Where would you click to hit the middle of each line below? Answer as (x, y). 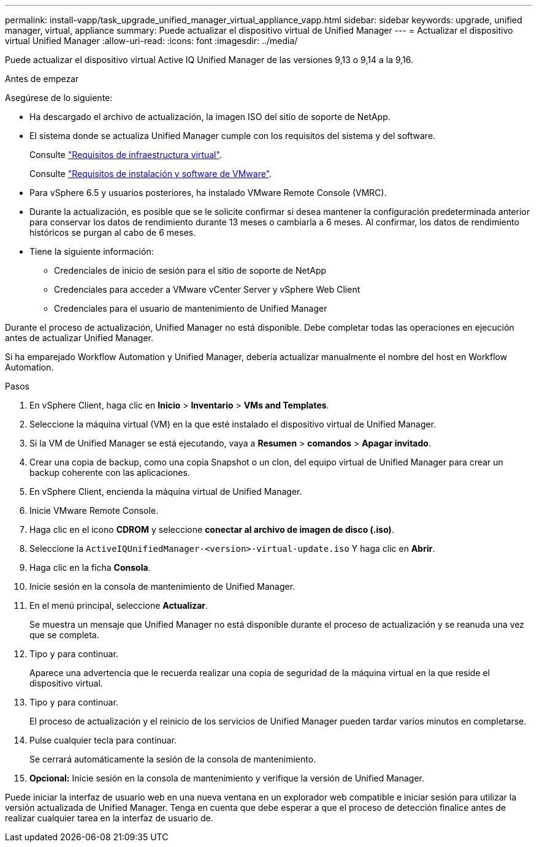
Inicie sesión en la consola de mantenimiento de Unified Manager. (162, 586)
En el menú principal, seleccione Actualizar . (119, 605)
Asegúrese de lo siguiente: (59, 98)
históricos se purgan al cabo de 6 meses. (113, 232)
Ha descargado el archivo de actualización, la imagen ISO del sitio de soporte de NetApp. (210, 117)
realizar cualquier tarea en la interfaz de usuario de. (109, 818)
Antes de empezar (42, 79)
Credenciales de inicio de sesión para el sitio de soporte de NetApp (190, 270)
